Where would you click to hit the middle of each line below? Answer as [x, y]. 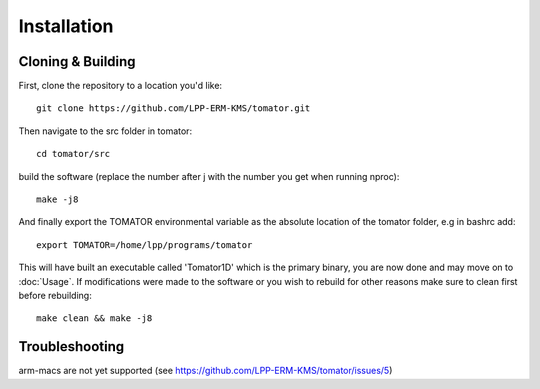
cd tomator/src [73, 154]
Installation [66, 26]
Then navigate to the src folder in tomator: [105, 131]
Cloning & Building [77, 61]
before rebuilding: [55, 295]
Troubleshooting [71, 346]
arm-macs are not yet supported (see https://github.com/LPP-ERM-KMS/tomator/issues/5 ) [205, 371]
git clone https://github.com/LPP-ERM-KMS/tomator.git [173, 108]
